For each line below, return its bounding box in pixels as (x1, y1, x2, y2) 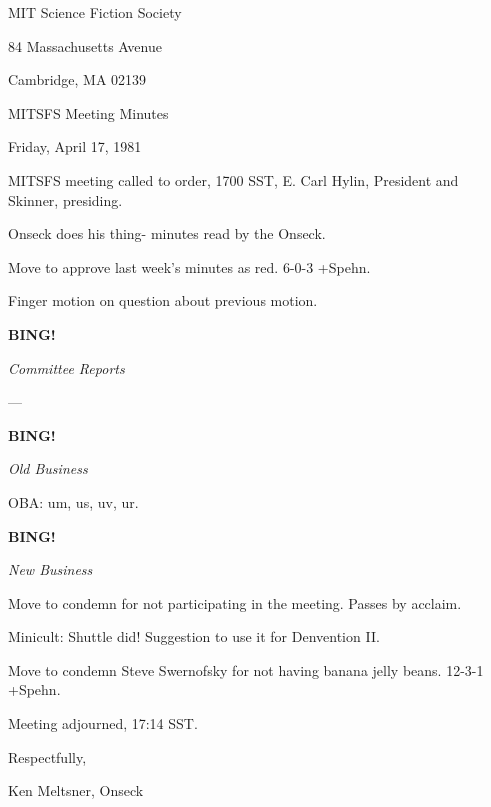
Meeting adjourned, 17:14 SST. (8, 713, 198, 734)
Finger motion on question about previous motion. (8, 290, 318, 311)
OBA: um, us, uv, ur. (8, 491, 139, 512)
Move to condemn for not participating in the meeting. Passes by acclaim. (8, 592, 462, 613)
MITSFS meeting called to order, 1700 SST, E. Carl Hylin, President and (8, 169, 459, 190)
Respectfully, (8, 746, 87, 767)
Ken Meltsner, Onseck (8, 780, 144, 801)
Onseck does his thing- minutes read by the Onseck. (8, 223, 326, 244)
